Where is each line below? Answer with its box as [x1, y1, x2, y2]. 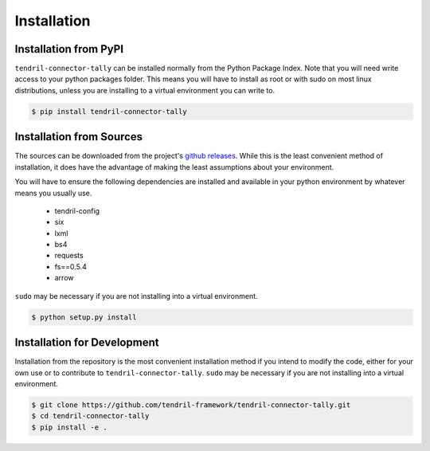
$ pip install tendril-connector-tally [31, 107, 187, 116]
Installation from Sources [14, 130, 143, 143]
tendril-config [54, 206, 100, 215]
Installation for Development [14, 335, 159, 350]
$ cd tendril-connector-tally [31, 411, 150, 421]
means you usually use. [14, 188, 92, 198]
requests [54, 251, 84, 261]
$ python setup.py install [31, 312, 137, 322]
